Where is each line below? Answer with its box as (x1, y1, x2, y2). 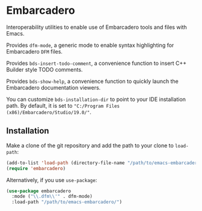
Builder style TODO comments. (6, 66, 83, 73)
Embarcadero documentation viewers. (6, 84, 101, 91)
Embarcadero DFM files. (6, 47, 63, 55)
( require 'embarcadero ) (6, 165, 66, 171)
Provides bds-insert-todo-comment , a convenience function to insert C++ (6, 60, 187, 67)
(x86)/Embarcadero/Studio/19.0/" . (6, 108, 91, 115)
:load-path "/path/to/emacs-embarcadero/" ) (11, 199, 122, 205)
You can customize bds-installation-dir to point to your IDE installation (6, 96, 186, 103)
